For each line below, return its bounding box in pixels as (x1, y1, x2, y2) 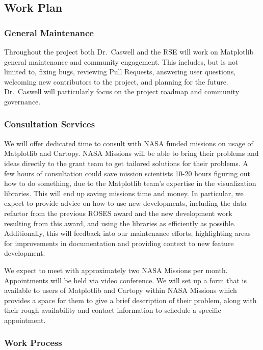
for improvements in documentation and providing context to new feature (4, 237, 234, 248)
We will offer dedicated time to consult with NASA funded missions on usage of (4, 138, 253, 148)
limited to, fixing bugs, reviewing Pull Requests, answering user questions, (4, 66, 236, 77)
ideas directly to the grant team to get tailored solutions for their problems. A (4, 157, 248, 168)
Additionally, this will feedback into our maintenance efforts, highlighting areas (4, 228, 251, 238)
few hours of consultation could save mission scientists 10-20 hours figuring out (4, 168, 251, 178)
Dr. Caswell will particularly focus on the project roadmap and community (4, 86, 240, 97)
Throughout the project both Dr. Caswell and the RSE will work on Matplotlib (4, 46, 254, 57)
